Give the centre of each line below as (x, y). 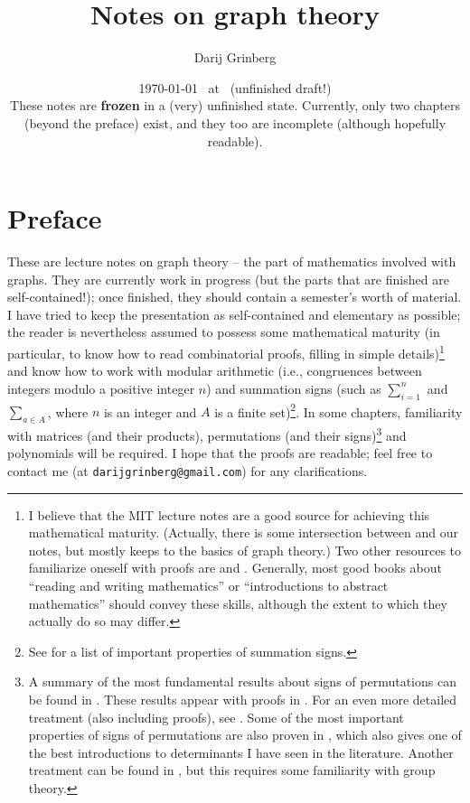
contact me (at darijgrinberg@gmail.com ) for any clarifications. (188, 470)
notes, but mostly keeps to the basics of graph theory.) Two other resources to (245, 550)
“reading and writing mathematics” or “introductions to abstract (208, 585)
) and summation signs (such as (294, 388)
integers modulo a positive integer (101, 388)
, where (68, 411)
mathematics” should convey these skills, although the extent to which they (238, 603)
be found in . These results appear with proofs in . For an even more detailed (243, 699)
